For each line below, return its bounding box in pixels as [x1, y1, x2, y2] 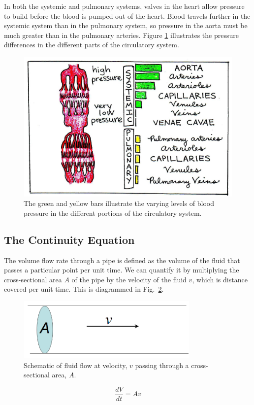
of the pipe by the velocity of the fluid [71, 274, 187, 284]
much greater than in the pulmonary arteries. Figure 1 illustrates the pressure [4, 30, 239, 40]
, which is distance [192, 274, 248, 284]
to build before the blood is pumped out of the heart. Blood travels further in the [4, 10, 251, 21]
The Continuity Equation [4, 232, 135, 247]
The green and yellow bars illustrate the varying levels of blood [24, 198, 214, 208]
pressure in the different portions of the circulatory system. [24, 207, 202, 218]
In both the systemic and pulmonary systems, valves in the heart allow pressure [4, 1, 245, 11]
